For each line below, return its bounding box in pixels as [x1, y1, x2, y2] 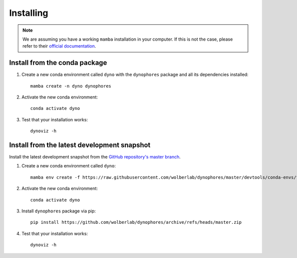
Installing [9, 7, 49, 18]
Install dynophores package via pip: [21, 208, 96, 214]
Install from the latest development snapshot [9, 141, 151, 149]
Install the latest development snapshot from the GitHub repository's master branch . [9, 154, 181, 160]
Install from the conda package [9, 58, 107, 67]
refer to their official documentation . [22, 43, 97, 49]
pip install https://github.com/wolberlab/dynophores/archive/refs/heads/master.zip [30, 219, 242, 225]
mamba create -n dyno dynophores [30, 83, 111, 89]
